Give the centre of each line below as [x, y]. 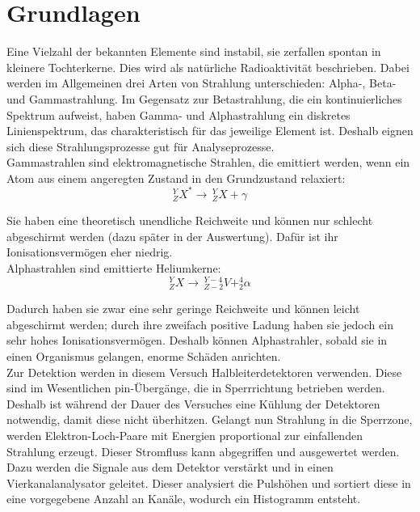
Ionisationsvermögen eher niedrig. [90, 252]
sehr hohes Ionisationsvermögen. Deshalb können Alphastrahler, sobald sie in [197, 340]
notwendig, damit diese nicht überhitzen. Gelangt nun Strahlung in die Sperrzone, [210, 419]
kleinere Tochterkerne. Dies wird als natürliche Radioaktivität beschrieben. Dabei [208, 67]
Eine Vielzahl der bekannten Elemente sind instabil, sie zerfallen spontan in [194, 51]
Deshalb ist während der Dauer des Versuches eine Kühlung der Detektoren [193, 403]
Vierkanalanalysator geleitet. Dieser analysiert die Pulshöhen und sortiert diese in [209, 482]
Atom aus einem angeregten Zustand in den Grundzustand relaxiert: [176, 178]
